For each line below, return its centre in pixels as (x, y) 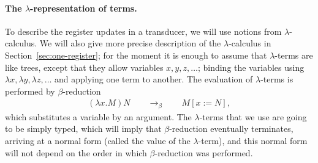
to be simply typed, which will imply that (83, 129)
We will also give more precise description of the (130, 43)
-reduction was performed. (204, 152)
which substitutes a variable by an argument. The (98, 116)
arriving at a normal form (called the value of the (98, 141)
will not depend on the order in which (76, 152)
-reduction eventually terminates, (231, 129)
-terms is (277, 79)
